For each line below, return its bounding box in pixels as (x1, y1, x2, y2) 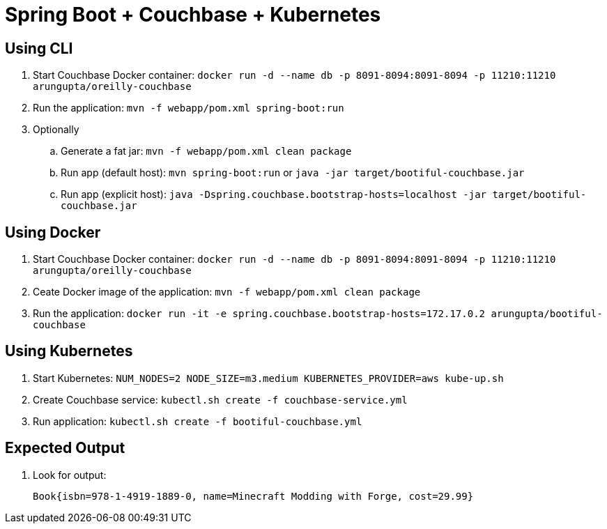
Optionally (33, 123, 79, 136)
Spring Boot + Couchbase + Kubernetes (5, 3, 381, 26)
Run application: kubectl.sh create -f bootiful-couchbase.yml (33, 415, 362, 427)
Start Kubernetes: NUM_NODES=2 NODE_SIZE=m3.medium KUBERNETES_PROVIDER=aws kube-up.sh (33, 371, 504, 384)
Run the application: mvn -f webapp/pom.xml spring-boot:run (33, 102, 344, 114)
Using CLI (5, 39, 73, 57)
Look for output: (33, 468, 107, 481)
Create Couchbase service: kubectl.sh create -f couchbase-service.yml (33, 393, 408, 406)
